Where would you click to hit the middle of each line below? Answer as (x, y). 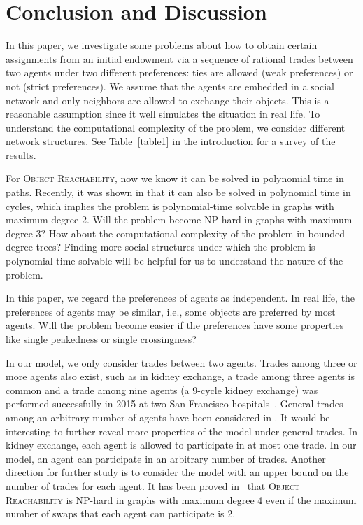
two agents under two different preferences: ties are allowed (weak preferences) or (179, 72)
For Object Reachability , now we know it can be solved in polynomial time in (175, 178)
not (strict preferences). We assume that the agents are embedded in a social (170, 86)
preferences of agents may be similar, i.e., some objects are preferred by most (171, 311)
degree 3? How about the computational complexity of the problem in (155, 233)
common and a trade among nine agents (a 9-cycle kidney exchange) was (162, 390)
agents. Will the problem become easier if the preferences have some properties (175, 325)
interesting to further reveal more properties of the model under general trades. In (182, 431)
